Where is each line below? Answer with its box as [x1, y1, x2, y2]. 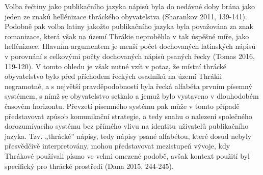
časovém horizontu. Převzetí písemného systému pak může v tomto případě [5, 100, 240, 111]
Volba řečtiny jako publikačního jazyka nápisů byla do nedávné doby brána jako [5, 1, 255, 11]
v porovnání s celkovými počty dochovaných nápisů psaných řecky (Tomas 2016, [5, 50, 255, 61]
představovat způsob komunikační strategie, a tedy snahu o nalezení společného [5, 110, 252, 121]
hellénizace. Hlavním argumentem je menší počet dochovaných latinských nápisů [5, 41, 256, 51]
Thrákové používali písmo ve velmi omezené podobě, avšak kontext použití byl [5, 150, 250, 161]
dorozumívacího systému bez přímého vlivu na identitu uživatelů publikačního [5, 121, 249, 131]
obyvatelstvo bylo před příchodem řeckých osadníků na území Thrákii [5, 71, 222, 81]
